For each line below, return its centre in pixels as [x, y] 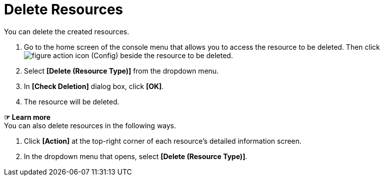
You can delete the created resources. [67, 31]
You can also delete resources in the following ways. [90, 125]
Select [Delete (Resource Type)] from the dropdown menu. [121, 71]
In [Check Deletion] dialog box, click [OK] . [94, 86]
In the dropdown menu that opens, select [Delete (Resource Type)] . [136, 156]
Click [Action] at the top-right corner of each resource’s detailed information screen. [163, 141]
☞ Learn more [27, 117]
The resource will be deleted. [72, 101]
